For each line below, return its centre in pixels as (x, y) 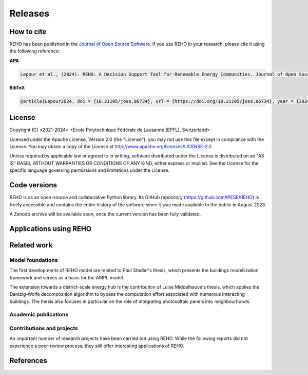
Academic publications (39, 315)
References (28, 360)
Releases (30, 13)
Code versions (33, 185)
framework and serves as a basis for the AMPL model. (67, 277)
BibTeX (17, 87)
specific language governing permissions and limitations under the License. (89, 170)
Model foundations (34, 260)
